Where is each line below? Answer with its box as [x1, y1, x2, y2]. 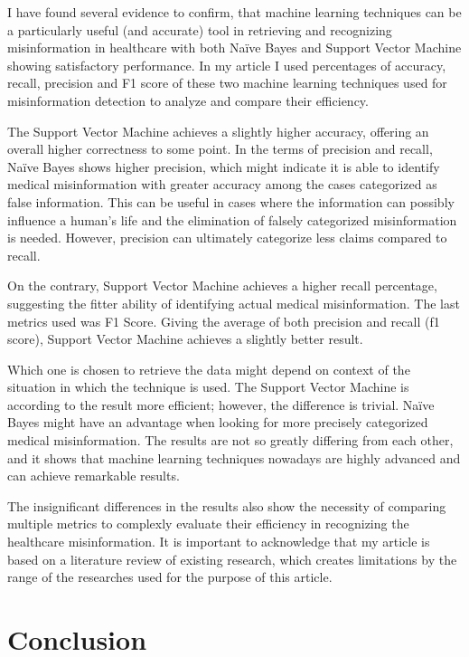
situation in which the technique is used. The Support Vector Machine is [7, 377, 409, 396]
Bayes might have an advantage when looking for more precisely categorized [7, 413, 428, 432]
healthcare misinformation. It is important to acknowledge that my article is [7, 532, 430, 551]
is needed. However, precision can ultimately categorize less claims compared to [7, 228, 447, 247]
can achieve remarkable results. [7, 466, 180, 485]
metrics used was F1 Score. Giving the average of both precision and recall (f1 [7, 311, 440, 330]
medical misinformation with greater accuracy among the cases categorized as [7, 175, 437, 194]
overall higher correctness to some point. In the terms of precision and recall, [7, 139, 433, 158]
